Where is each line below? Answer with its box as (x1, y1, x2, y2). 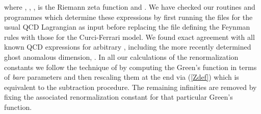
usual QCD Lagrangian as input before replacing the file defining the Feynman (4, 21, 250, 32)
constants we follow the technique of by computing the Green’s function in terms (4, 61, 257, 72)
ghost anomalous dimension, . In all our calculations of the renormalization (4, 51, 239, 62)
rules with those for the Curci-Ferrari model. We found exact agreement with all (4, 31, 255, 42)
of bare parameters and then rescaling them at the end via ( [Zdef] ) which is (4, 72, 239, 82)
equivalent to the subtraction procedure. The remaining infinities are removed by (4, 81, 257, 92)
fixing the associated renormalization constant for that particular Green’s (4, 92, 233, 102)
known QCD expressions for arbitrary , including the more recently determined (4, 41, 251, 52)
